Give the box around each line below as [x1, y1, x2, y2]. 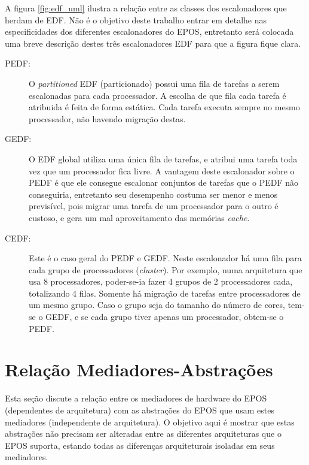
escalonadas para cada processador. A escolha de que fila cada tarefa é [29, 89, 286, 101]
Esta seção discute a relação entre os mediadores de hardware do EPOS [5, 392, 267, 404]
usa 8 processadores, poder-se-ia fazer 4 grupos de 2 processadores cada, [29, 275, 293, 288]
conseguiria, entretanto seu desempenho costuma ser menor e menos [29, 188, 278, 200]
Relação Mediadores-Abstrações [5, 357, 273, 382]
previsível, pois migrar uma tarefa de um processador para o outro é [29, 200, 279, 212]
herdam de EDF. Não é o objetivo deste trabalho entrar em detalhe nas [5, 13, 267, 26]
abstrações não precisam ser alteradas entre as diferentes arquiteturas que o [5, 427, 282, 440]
